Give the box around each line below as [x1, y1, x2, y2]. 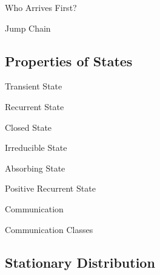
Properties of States [5, 51, 133, 70]
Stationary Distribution [5, 252, 155, 271]
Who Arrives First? [5, 1, 77, 13]
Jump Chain [5, 21, 51, 34]
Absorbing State [5, 161, 65, 174]
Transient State [5, 80, 62, 92]
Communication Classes [5, 223, 93, 235]
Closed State [5, 120, 52, 133]
